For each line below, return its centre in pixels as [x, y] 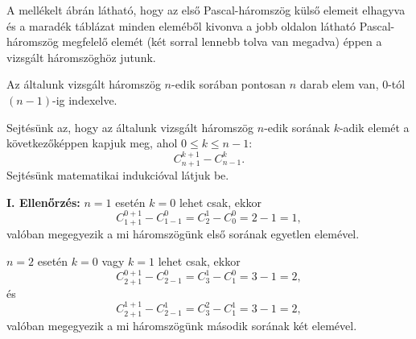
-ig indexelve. [85, 99]
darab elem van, [339, 84]
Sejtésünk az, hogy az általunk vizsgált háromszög [130, 127]
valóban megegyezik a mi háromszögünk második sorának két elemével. [182, 325]
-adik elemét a [374, 127]
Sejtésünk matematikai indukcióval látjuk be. [118, 174]
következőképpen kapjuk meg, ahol [92, 143]
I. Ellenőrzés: [43, 202]
